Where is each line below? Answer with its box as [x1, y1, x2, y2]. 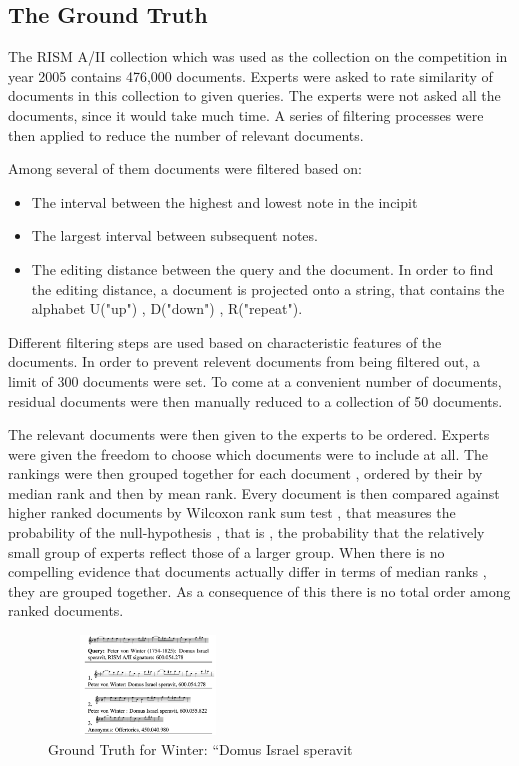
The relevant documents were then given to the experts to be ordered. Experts [8, 424, 490, 445]
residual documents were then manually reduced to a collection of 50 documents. [8, 390, 503, 411]
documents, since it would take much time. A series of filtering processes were [8, 104, 484, 125]
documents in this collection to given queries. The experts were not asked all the [8, 85, 501, 106]
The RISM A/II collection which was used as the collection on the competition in [8, 46, 508, 67]
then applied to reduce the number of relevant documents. [8, 124, 364, 145]
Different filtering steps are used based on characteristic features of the [8, 331, 442, 352]
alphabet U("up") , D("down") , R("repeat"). [31, 298, 303, 319]
